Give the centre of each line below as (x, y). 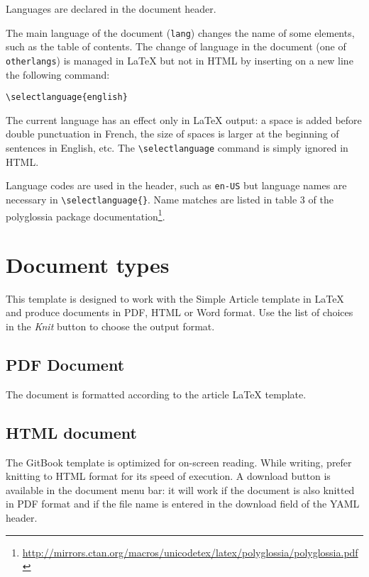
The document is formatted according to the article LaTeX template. (156, 394)
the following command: (58, 74)
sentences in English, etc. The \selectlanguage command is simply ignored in (177, 147)
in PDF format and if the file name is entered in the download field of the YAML (183, 504)
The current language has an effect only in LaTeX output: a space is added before (184, 119)
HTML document (71, 432)
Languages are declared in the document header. (111, 9)
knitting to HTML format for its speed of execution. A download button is (168, 476)
